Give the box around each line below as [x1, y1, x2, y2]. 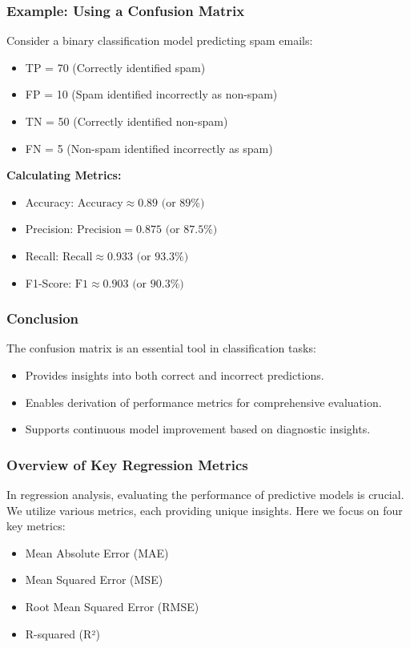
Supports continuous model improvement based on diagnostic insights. [25, 421, 371, 437]
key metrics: [6, 517, 66, 534]
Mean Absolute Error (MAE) [25, 544, 169, 561]
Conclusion [6, 308, 78, 328]
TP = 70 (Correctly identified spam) [25, 58, 206, 75]
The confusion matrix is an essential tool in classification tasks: [6, 340, 316, 356]
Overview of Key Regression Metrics [6, 454, 248, 474]
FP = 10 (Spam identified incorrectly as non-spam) [25, 86, 278, 103]
